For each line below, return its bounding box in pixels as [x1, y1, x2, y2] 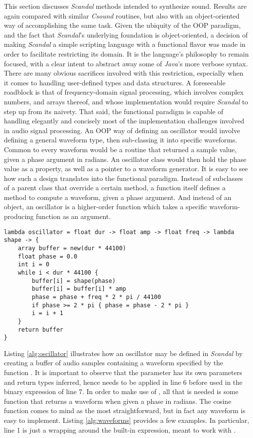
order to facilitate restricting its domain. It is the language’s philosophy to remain [4, 48, 249, 59]
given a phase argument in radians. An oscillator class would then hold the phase [4, 154, 247, 164]
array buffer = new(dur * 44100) [18, 244, 126, 252]
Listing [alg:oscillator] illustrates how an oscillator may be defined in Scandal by [4, 348, 243, 358]
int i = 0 [18, 261, 50, 268]
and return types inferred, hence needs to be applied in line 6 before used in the [4, 377, 243, 387]
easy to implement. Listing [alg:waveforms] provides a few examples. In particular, [4, 415, 250, 425]
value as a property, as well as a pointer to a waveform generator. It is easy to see [4, 163, 248, 174]
